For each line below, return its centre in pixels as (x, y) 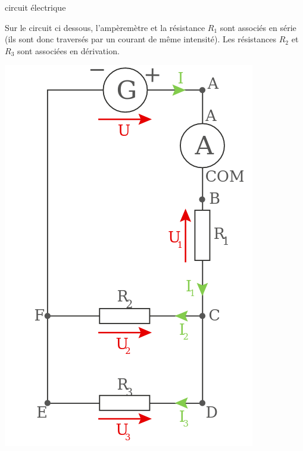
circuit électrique (35, 7)
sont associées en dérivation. (68, 50)
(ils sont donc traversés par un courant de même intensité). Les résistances (141, 39)
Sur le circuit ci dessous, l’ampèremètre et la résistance (105, 27)
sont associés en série (258, 27)
